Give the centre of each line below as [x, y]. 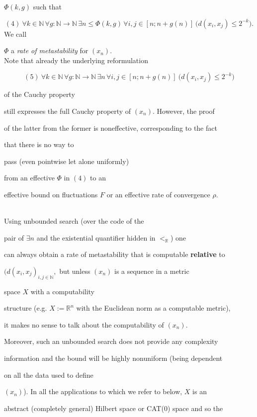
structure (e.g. [26, 308]
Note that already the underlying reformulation [76, 60]
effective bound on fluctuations [51, 194]
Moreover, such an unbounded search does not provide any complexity [111, 341]
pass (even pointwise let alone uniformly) [67, 161]
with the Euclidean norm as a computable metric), [153, 308]
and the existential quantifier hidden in [96, 237]
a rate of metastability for [50, 50]
